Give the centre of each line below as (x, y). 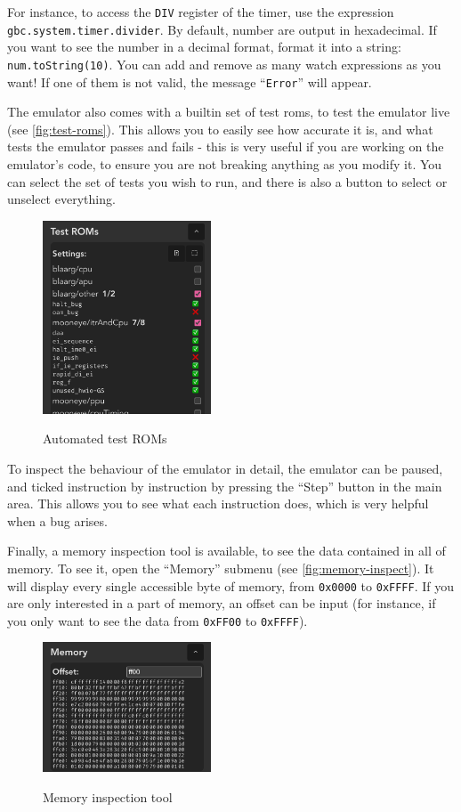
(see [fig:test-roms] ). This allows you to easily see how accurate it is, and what (220, 129)
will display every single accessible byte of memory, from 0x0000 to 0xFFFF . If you (231, 585)
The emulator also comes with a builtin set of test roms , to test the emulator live (229, 112)
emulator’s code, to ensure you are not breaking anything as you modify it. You (225, 164)
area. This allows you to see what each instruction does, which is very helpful (218, 503)
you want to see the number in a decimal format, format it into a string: (204, 47)
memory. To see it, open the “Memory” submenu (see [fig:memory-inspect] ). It (221, 568)
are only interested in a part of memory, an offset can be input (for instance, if (222, 603)
